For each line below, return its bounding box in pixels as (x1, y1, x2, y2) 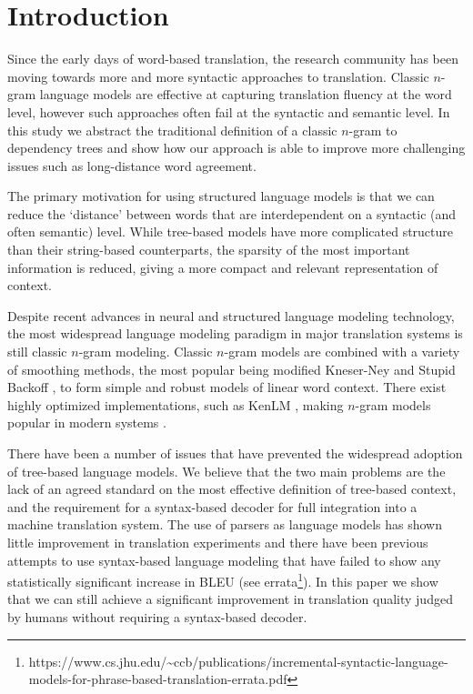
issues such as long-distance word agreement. (7, 156, 257, 175)
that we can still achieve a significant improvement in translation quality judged (7, 589, 453, 609)
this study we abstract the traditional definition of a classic (7, 120, 337, 139)
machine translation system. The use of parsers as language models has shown (7, 515, 443, 534)
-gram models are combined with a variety (224, 342, 460, 361)
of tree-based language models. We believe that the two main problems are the (7, 461, 446, 480)
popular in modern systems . (7, 413, 166, 432)
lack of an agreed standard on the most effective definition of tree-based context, (7, 479, 457, 498)
